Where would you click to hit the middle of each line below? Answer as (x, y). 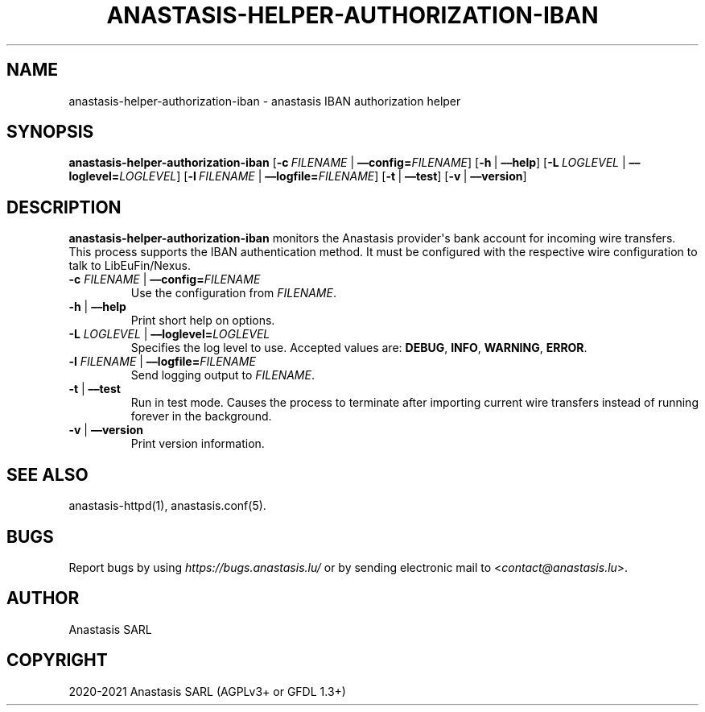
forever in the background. (201, 416)
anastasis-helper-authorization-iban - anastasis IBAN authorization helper (265, 101)
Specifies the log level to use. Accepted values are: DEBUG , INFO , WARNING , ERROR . (359, 348)
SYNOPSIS (50, 132)
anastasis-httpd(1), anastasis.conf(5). (167, 506)
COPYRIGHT (57, 660)
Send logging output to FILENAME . (223, 375)
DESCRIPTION (64, 207)
